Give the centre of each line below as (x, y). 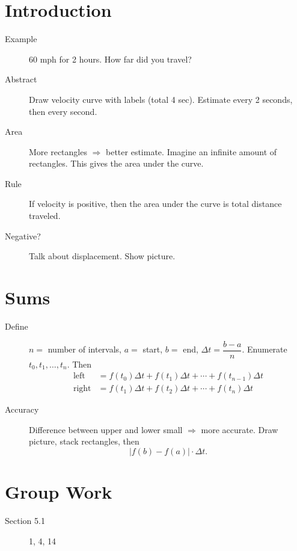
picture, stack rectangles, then (84, 441)
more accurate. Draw (240, 429)
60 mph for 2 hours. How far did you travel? (110, 59)
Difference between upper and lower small (106, 429)
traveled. (45, 216)
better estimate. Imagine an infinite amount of (191, 151)
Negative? (23, 235)
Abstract (21, 79)
